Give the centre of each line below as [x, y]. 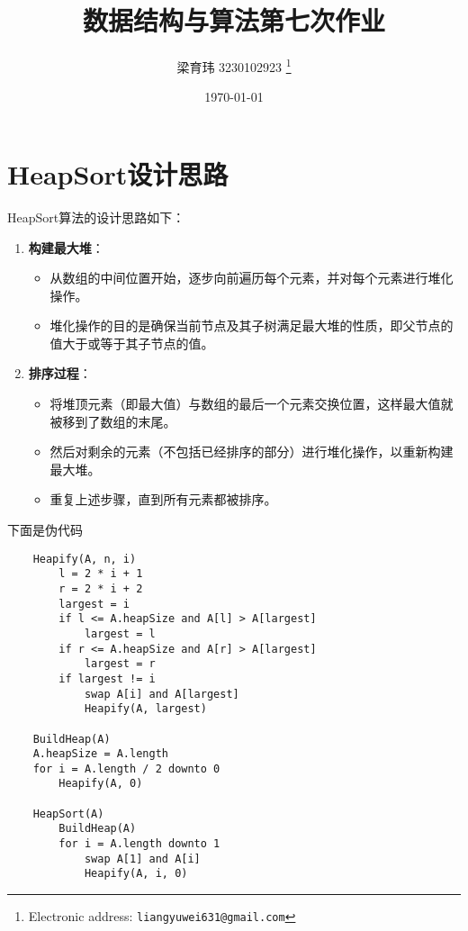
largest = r [120, 664]
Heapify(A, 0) [101, 784]
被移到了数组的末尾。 [113, 421]
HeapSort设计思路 [118, 173]
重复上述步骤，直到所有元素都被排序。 [163, 499]
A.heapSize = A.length [100, 754]
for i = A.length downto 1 [139, 844]
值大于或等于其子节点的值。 [132, 343]
